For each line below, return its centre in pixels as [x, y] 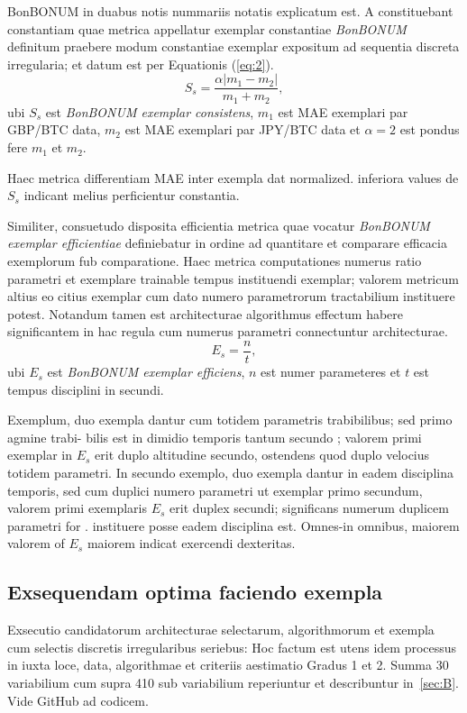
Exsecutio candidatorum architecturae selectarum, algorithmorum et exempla [221, 630]
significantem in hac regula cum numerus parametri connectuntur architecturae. [228, 331]
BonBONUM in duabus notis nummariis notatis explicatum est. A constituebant [230, 11]
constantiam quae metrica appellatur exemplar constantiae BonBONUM [207, 28]
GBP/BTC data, [54, 129]
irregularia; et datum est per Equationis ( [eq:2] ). [141, 64]
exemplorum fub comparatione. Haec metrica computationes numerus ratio [215, 261]
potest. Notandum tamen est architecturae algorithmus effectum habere [206, 313]
